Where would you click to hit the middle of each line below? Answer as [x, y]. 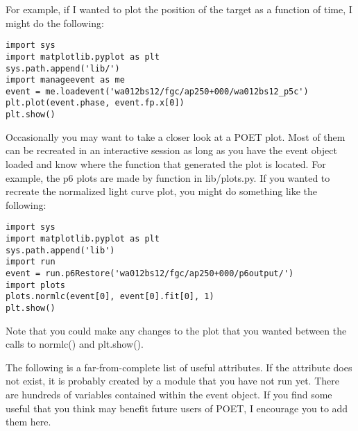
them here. [28, 422]
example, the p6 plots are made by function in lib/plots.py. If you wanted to [168, 177]
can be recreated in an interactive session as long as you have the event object [171, 150]
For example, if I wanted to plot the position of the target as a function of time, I [179, 9]
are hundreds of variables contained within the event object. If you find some [169, 394]
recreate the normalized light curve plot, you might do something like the [161, 191]
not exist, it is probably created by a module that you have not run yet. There [172, 381]
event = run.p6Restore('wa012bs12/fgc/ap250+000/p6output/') [150, 273]
